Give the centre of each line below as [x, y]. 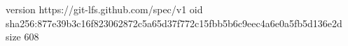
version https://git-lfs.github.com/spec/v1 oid [104, 9]
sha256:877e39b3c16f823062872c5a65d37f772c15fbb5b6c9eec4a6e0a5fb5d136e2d [174, 23]
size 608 [22, 37]
